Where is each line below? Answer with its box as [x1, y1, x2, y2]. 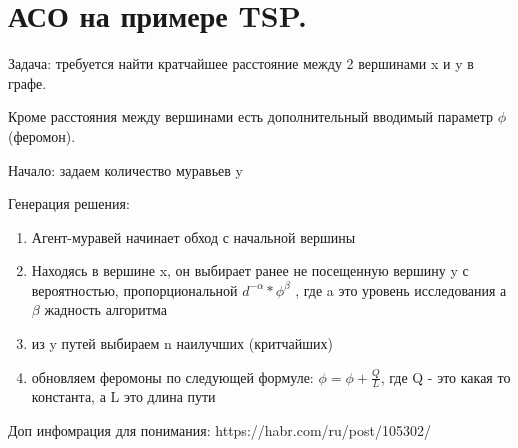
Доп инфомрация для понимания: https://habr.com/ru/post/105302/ [8, 420, 432, 441]
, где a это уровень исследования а [295, 279, 507, 300]
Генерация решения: [8, 193, 130, 214]
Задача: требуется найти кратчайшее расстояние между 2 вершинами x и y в [8, 53, 474, 74]
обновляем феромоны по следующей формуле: [31, 366, 314, 387]
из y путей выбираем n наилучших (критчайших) [31, 333, 334, 354]
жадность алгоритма [44, 299, 167, 320]
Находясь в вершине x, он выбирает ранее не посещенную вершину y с [31, 260, 469, 281]
